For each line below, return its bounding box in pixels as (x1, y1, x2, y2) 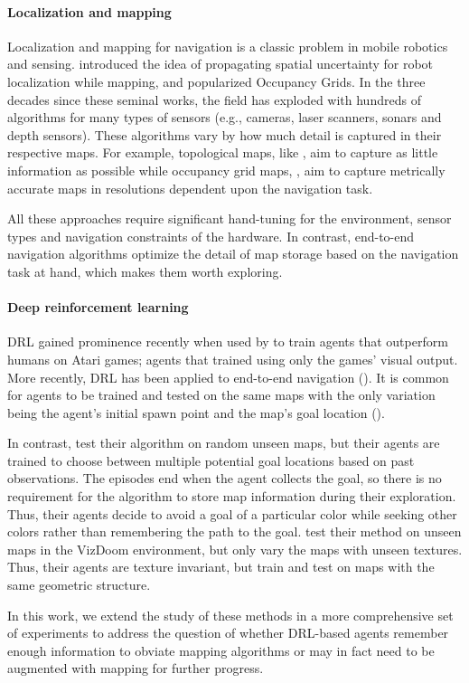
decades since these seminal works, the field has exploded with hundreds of (7, 90, 421, 109)
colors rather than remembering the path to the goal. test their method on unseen (7, 522, 462, 541)
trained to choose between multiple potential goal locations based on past (7, 451, 415, 470)
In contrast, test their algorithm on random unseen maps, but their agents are (7, 433, 440, 452)
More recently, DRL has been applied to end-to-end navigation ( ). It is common (7, 367, 449, 386)
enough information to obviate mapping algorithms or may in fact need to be (7, 640, 435, 659)
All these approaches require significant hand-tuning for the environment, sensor (7, 209, 452, 228)
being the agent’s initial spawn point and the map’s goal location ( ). (7, 403, 385, 422)
